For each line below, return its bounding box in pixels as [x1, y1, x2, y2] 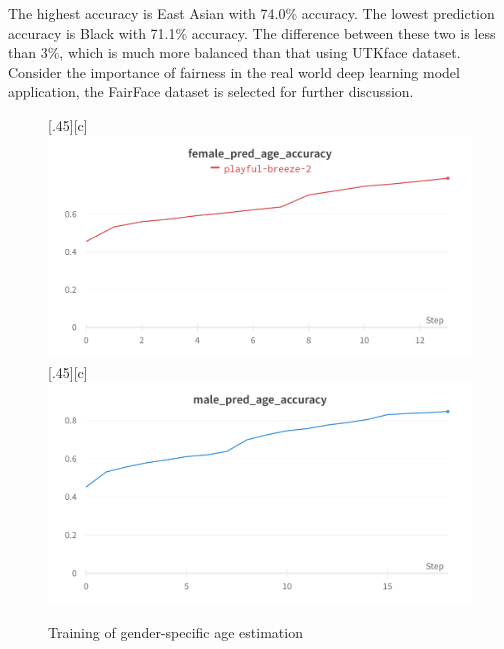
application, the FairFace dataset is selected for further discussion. [8, 81, 414, 102]
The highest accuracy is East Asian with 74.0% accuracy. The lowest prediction [8, 3, 495, 23]
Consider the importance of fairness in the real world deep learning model [8, 61, 460, 82]
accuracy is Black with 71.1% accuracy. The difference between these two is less [8, 22, 496, 43]
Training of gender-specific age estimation [48, 622, 303, 643]
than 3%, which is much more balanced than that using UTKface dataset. [8, 42, 461, 63]
